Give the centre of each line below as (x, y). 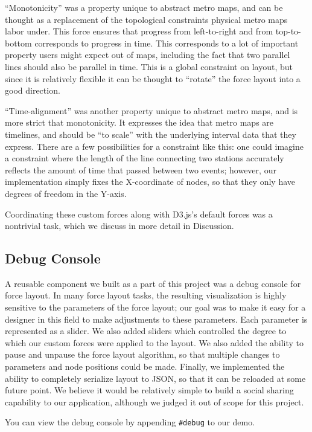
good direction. (33, 90)
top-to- (288, 31)
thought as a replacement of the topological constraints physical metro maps (146, 19)
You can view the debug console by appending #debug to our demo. (130, 422)
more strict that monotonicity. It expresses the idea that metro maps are (139, 122)
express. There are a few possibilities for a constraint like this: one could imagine (154, 146)
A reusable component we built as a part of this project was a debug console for (153, 283)
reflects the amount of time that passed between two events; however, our (141, 169)
